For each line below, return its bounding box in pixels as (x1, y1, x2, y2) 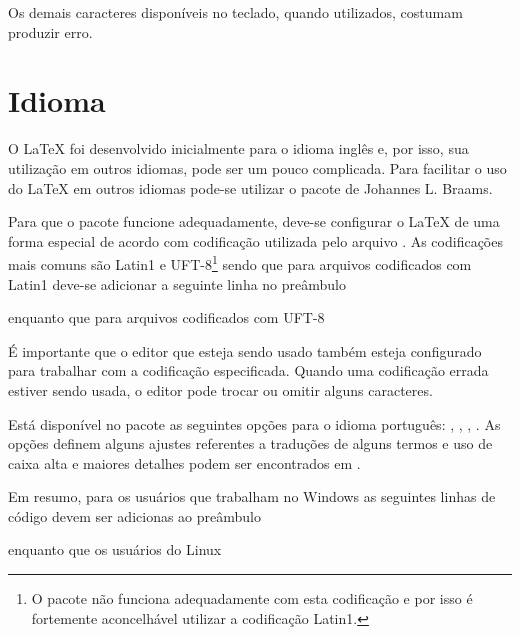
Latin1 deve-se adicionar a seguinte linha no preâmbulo (8, 273, 346, 294)
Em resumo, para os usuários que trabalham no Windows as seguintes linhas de (8, 486, 496, 507)
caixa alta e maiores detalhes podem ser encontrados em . (8, 452, 361, 473)
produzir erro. (8, 21, 93, 42)
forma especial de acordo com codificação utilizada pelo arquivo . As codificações (8, 230, 503, 251)
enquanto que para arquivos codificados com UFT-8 (8, 307, 325, 328)
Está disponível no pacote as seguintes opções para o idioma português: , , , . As (8, 413, 501, 434)
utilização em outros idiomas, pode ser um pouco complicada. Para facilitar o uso (8, 157, 507, 178)
